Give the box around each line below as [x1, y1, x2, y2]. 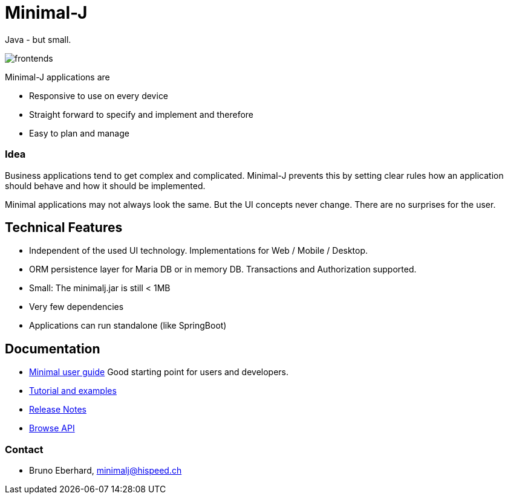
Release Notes [29, 404, 86, 415]
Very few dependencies [29, 301, 124, 312]
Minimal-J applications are [5, 71, 110, 82]
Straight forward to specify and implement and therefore [29, 109, 254, 120]
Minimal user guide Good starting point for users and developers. [29, 367, 289, 378]
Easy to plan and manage [29, 127, 129, 138]
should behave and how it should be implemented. [5, 180, 206, 191]
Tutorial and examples [29, 385, 117, 396]
